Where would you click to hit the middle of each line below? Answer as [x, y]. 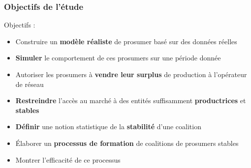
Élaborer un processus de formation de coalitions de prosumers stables [127, 143]
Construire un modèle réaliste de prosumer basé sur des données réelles [126, 41]
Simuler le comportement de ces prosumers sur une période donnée [118, 58]
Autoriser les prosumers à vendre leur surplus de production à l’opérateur [131, 74]
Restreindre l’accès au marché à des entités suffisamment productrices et [131, 100]
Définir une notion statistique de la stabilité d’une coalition [108, 126]
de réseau [30, 84]
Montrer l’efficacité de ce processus [68, 159]
